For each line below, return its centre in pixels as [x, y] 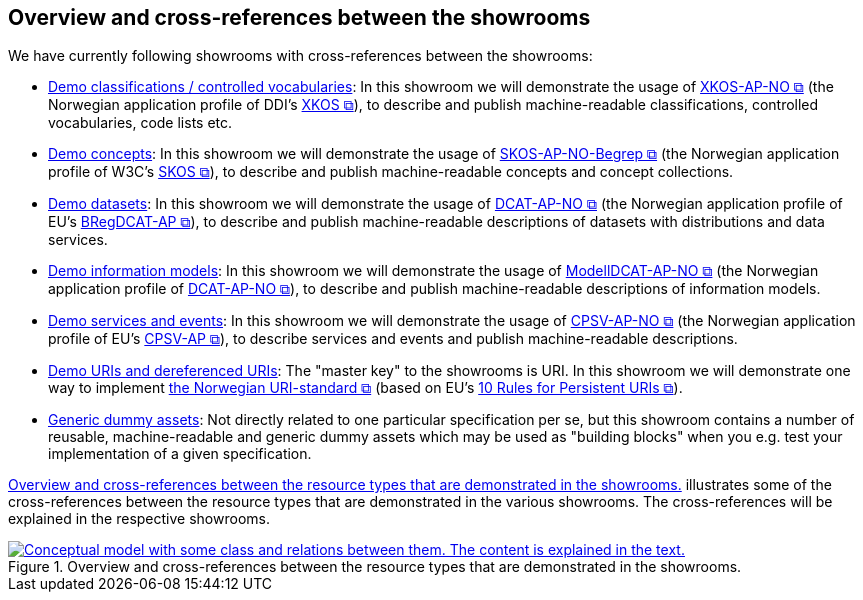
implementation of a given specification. [180, 454]
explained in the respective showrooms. [139, 519]
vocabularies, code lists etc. [140, 123]
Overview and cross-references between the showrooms [299, 17]
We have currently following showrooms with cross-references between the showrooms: [300, 56]
